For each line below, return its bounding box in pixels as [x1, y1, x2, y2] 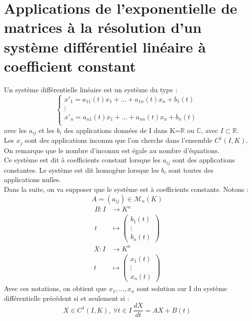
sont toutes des [168, 164, 213, 175]
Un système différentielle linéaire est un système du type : [4, 84, 178, 94]
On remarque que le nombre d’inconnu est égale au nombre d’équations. [4, 145, 220, 155]
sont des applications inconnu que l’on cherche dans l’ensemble [24, 135, 212, 145]
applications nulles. [4, 174, 61, 185]
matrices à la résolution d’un [4, 17, 202, 37]
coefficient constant [4, 55, 136, 76]
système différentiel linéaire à [4, 36, 206, 56]
